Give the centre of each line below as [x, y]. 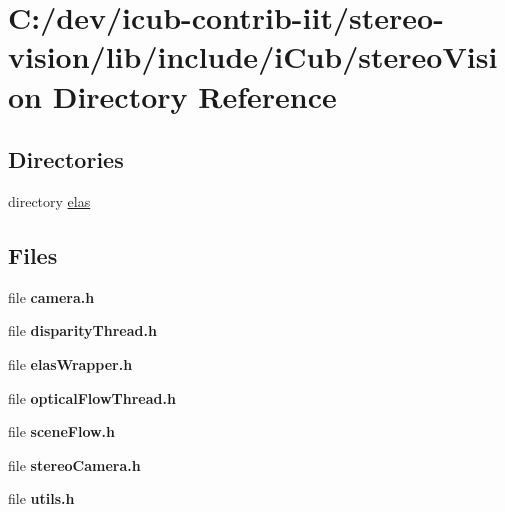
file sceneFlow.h [62, 431]
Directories [66, 159]
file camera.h [51, 296]
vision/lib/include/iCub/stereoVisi [253, 56]
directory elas [49, 200]
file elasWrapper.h [70, 363]
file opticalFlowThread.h [92, 397]
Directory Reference [194, 95]
